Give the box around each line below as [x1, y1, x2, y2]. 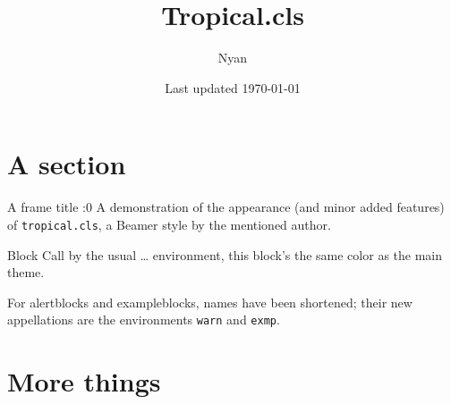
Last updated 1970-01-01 [165, 78, 301, 97]
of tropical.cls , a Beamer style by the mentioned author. [7, 215, 331, 233]
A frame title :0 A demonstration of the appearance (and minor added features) [7, 198, 445, 216]
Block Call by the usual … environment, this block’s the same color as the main [7, 245, 443, 264]
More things [7, 363, 161, 400]
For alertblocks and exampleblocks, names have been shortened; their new [7, 292, 413, 311]
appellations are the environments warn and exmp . [7, 310, 280, 329]
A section [7, 146, 126, 182]
